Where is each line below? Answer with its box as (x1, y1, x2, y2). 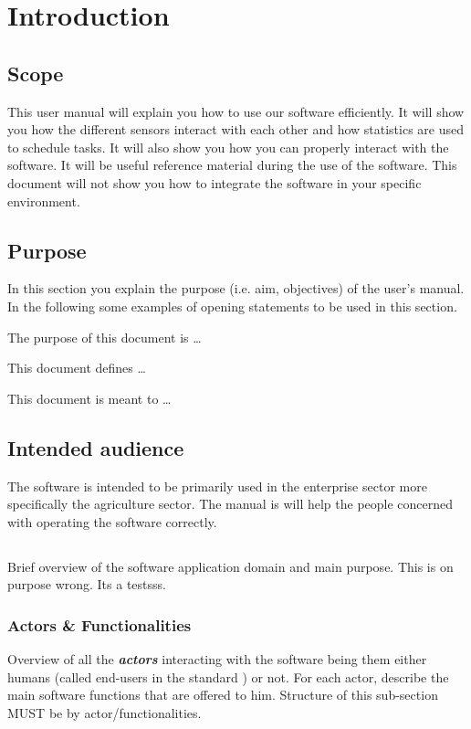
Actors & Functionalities (7, 613, 192, 636)
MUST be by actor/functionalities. (7, 703, 202, 722)
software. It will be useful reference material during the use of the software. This (7, 155, 457, 174)
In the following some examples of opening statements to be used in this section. (7, 296, 457, 315)
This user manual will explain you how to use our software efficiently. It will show (7, 101, 465, 121)
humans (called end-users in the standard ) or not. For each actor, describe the (7, 667, 449, 686)
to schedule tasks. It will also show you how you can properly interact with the (7, 137, 449, 156)
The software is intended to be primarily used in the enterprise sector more (7, 476, 427, 495)
